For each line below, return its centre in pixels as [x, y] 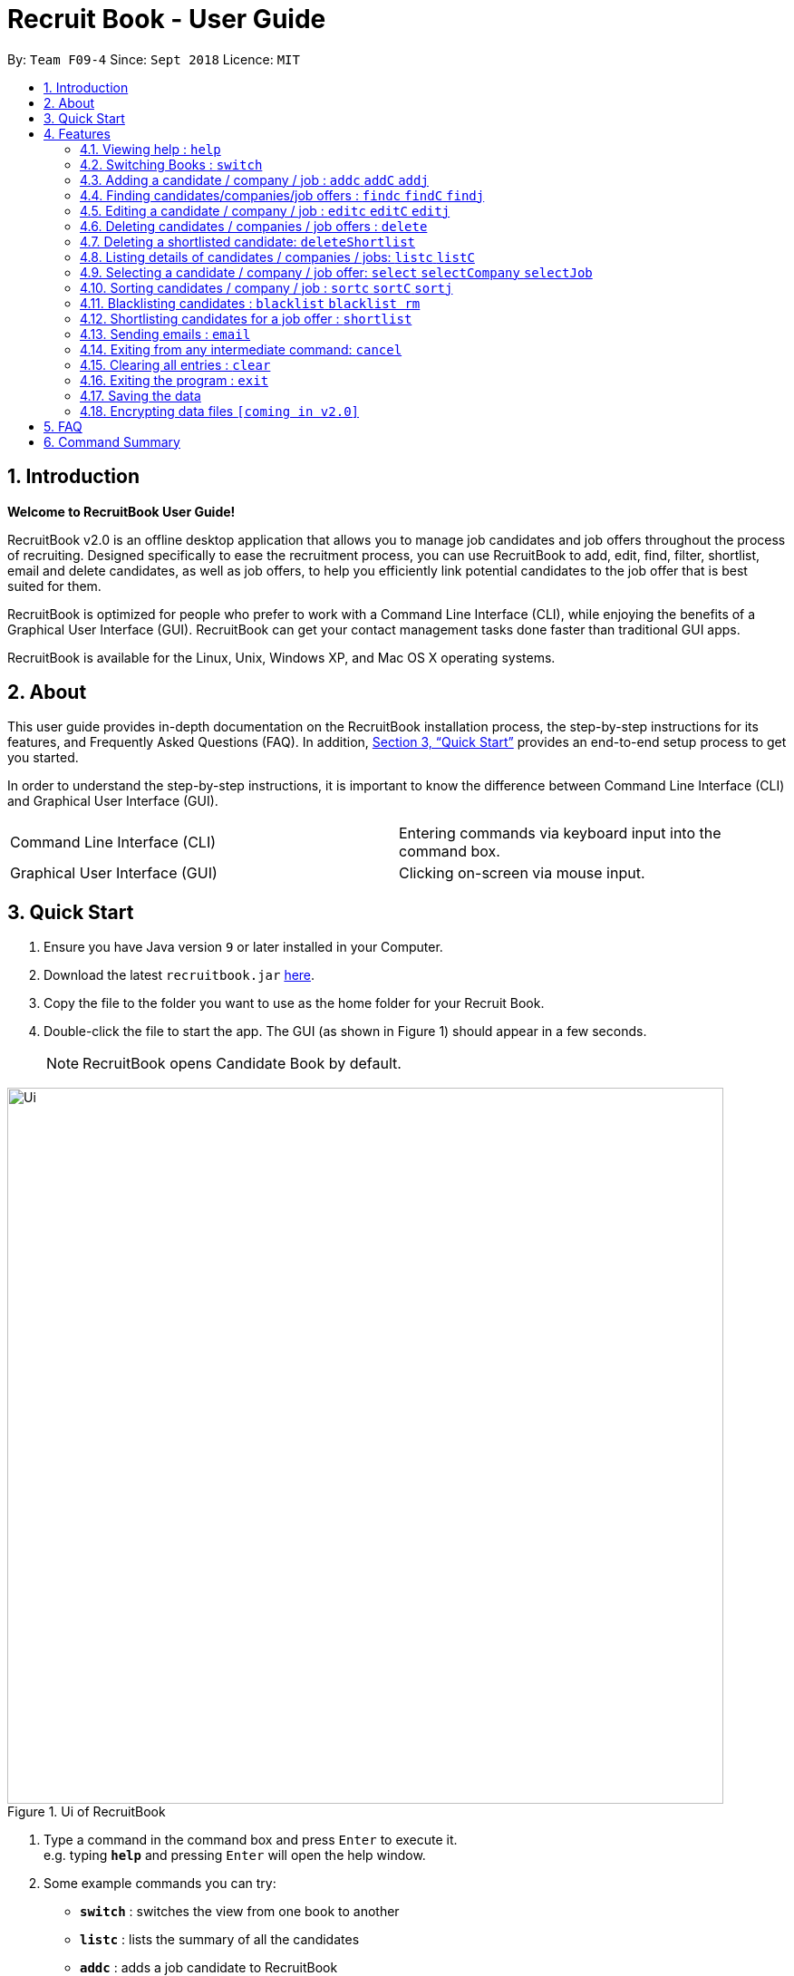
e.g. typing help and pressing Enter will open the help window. [235, 1855]
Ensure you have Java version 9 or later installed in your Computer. [243, 947]
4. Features [77, 133]
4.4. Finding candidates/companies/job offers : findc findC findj [282, 195]
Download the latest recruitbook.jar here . [179, 975]
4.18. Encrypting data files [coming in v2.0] [219, 411]
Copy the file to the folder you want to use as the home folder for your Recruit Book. [294, 1003]
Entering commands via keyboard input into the [560, 833]
